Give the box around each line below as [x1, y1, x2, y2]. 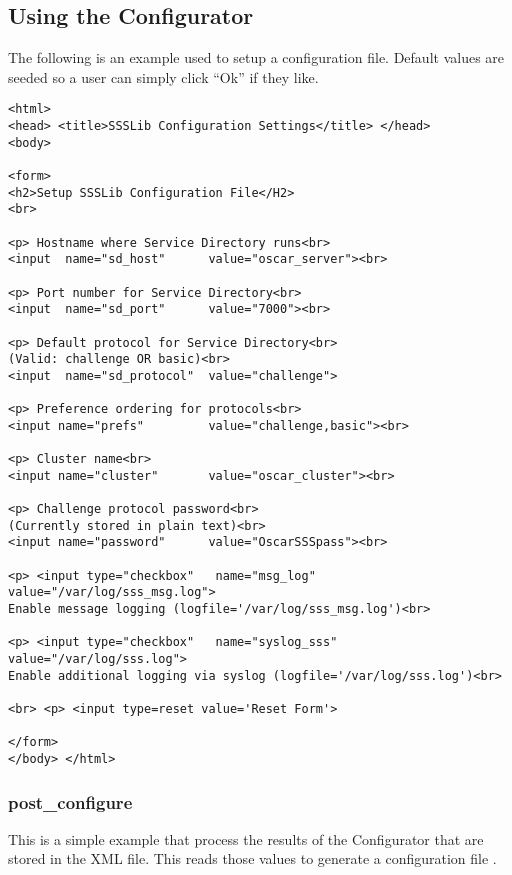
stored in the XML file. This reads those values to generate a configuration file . [8, 848, 497, 869]
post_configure [8, 789, 133, 814]
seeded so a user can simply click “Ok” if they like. [8, 66, 319, 87]
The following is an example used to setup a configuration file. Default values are [8, 47, 505, 68]
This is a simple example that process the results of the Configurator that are [8, 828, 484, 849]
